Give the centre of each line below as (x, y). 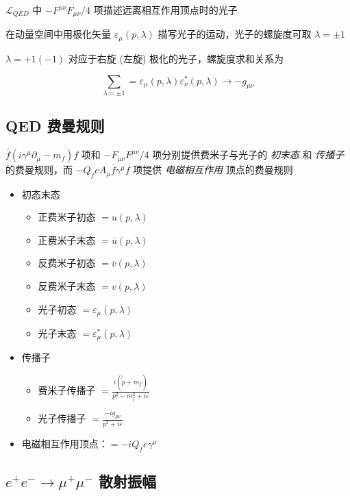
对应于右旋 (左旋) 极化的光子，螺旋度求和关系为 (176, 58)
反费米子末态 (67, 285)
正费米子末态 (67, 239)
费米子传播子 (67, 390)
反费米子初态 (67, 263)
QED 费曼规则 (55, 126)
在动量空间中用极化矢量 (58, 34)
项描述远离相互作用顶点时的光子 (165, 10)
